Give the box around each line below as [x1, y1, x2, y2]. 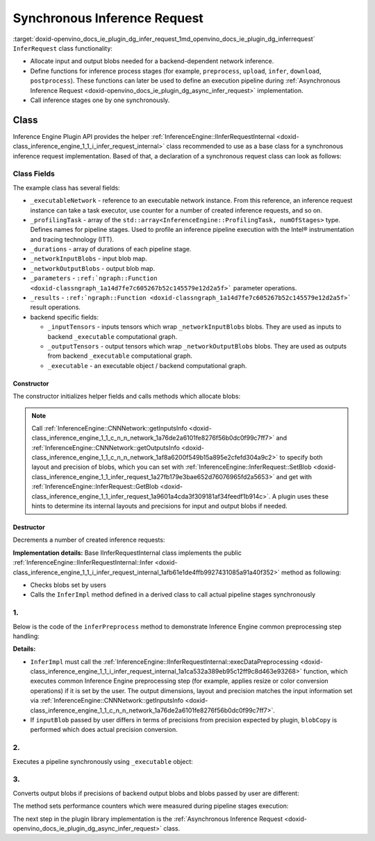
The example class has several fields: [12, 183, 121, 192]
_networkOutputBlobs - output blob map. [30, 264, 156, 272]
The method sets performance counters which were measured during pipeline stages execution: [12, 802, 289, 810]
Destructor [12, 523, 45, 531]
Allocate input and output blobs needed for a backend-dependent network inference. [30, 57, 274, 65]
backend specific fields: [30, 313, 99, 321]
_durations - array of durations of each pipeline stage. [30, 245, 192, 253]
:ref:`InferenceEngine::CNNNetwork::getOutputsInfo [31, 443, 181, 451]
